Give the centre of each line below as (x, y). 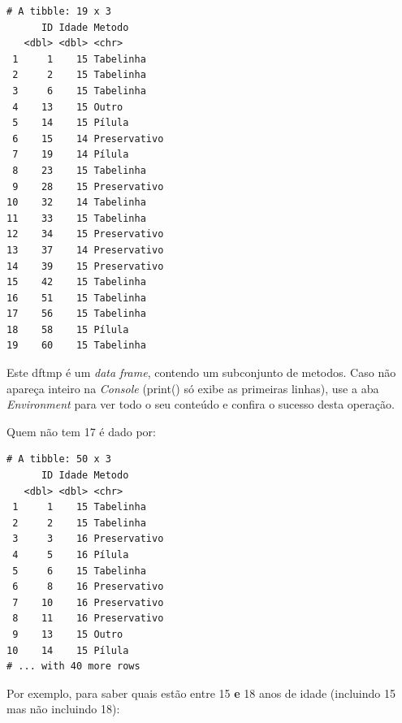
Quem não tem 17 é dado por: (81, 431)
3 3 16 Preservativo (88, 539)
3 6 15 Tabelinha (79, 91)
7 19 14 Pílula (71, 155)
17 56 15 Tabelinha (76, 314)
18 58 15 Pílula (68, 329)
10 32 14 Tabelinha (76, 203)
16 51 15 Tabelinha (76, 298)
